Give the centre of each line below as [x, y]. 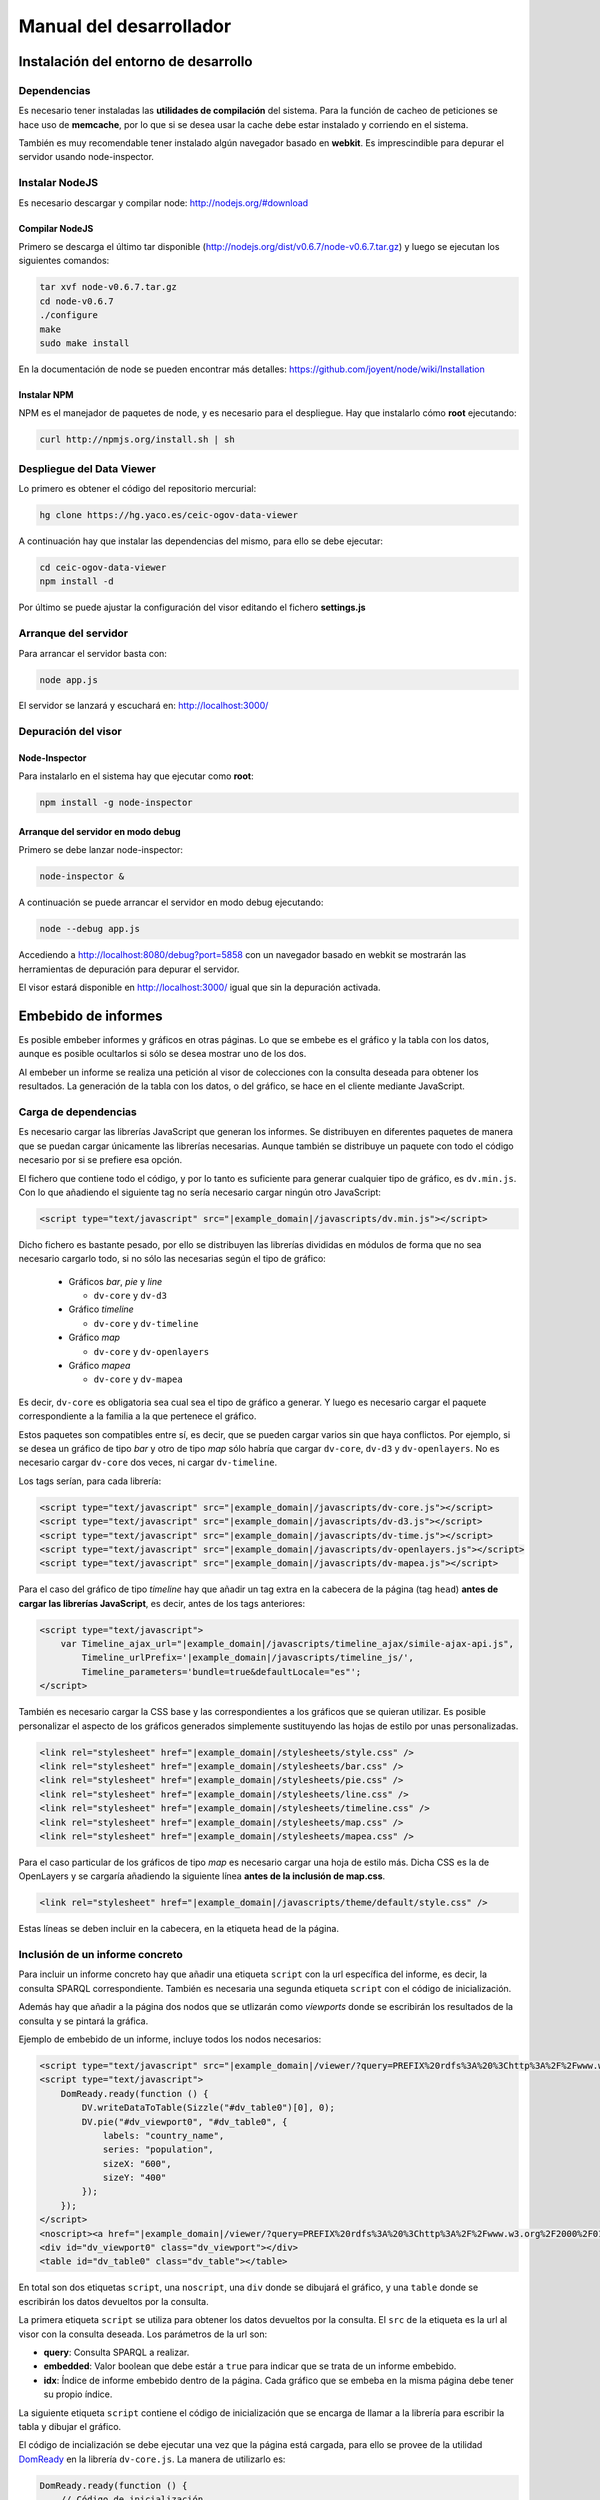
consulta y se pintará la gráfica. [83, 2021]
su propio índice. [78, 2394]
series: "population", [158, 2149]
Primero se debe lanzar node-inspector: [101, 850]
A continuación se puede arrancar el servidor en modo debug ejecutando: [171, 902]
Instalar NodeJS [58, 183]
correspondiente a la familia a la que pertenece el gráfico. [137, 1416]
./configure [69, 315]
